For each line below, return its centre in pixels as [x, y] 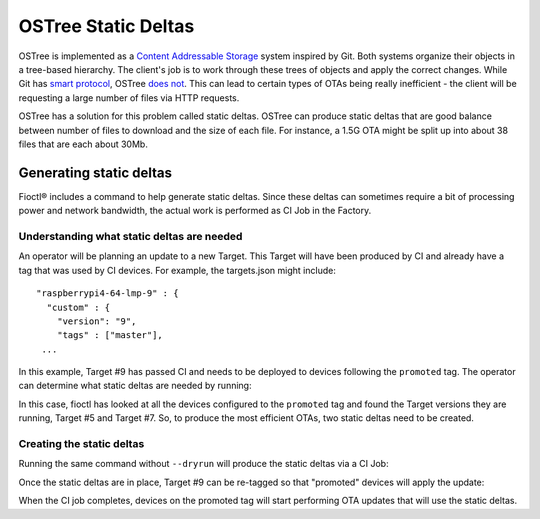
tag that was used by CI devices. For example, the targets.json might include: [177, 270]
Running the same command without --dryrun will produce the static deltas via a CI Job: [203, 464]
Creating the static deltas [81, 443]
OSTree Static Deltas [106, 26]
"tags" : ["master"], [110, 335]
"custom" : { [78, 307]
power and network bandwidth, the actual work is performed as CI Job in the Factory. [195, 211]
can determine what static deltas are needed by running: [135, 386]
